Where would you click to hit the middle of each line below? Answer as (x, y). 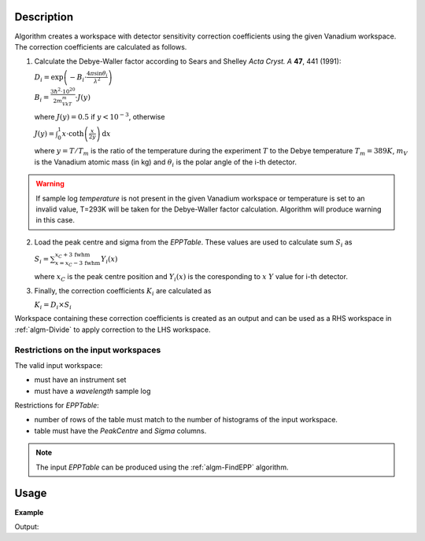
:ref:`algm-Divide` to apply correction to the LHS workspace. (113, 329)
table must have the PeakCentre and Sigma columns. (120, 431)
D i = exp (49, 78)
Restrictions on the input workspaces (88, 350)
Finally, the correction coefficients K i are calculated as (123, 292)
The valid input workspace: (59, 365)
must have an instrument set (80, 380)
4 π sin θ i (97, 74)
